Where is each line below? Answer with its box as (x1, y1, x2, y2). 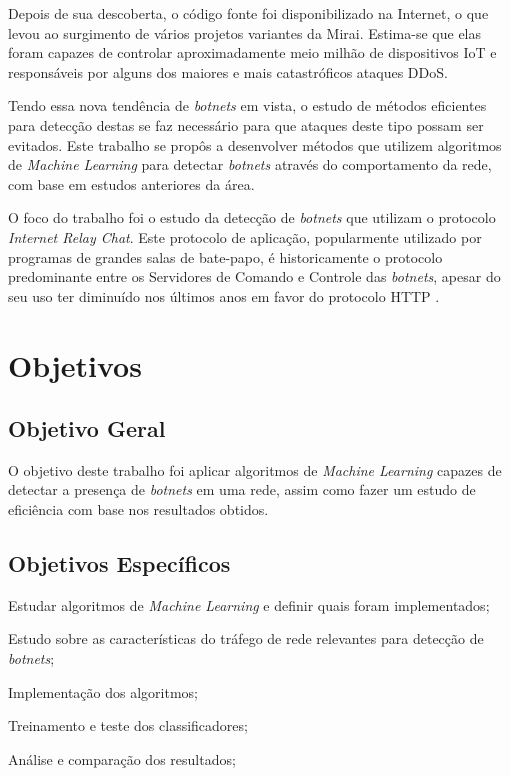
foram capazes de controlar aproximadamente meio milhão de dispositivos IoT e (8, 42, 497, 63)
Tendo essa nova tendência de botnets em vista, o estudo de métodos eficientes (8, 95, 487, 116)
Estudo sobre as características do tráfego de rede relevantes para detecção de (8, 628, 484, 649)
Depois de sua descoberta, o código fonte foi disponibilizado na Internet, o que (8, 3, 489, 23)
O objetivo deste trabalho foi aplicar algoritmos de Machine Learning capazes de (8, 459, 502, 480)
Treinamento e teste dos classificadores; (8, 715, 248, 736)
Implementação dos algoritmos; (8, 681, 198, 702)
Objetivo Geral (8, 413, 166, 444)
